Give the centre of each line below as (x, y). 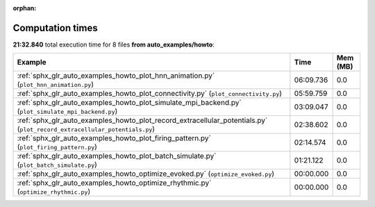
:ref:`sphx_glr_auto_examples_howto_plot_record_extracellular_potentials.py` (142, 120)
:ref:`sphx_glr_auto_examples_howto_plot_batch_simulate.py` (117, 156)
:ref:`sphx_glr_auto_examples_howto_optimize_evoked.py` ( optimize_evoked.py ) (145, 174)
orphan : (25, 8)
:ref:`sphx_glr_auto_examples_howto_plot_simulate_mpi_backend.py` (130, 103)
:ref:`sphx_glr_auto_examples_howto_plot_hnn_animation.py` (116, 76)
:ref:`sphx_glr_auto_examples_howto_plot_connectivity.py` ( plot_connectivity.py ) (150, 94)
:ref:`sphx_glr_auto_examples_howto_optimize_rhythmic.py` (114, 183)
